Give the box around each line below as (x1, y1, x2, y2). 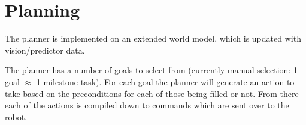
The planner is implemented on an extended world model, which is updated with (5, 32, 301, 45)
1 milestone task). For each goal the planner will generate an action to (36, 75, 295, 87)
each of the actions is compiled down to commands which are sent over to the (5, 99, 289, 111)
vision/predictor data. (5, 43, 85, 56)
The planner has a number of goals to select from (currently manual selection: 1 (5, 64, 298, 76)
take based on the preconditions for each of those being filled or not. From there (5, 87, 299, 99)
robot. (5, 110, 28, 123)
